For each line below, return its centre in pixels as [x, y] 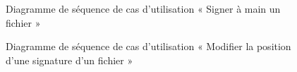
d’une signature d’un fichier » [69, 60]
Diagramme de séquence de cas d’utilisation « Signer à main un [143, 8]
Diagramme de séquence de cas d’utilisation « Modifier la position [148, 46]
